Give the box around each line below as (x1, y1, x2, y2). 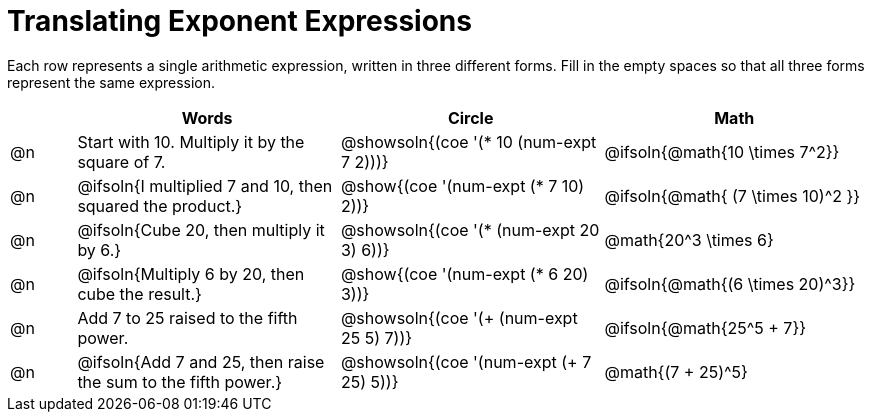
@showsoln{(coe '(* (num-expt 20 (340, 219, 600, 240)
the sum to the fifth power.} (77, 371, 283, 392)
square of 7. (77, 151, 166, 172)
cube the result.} (77, 283, 202, 304)
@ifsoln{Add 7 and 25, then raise (77, 351, 325, 372)
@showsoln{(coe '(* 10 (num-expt (340, 131, 597, 152)
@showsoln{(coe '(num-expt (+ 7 (340, 351, 592, 372)
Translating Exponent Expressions (7, 4, 472, 38)
